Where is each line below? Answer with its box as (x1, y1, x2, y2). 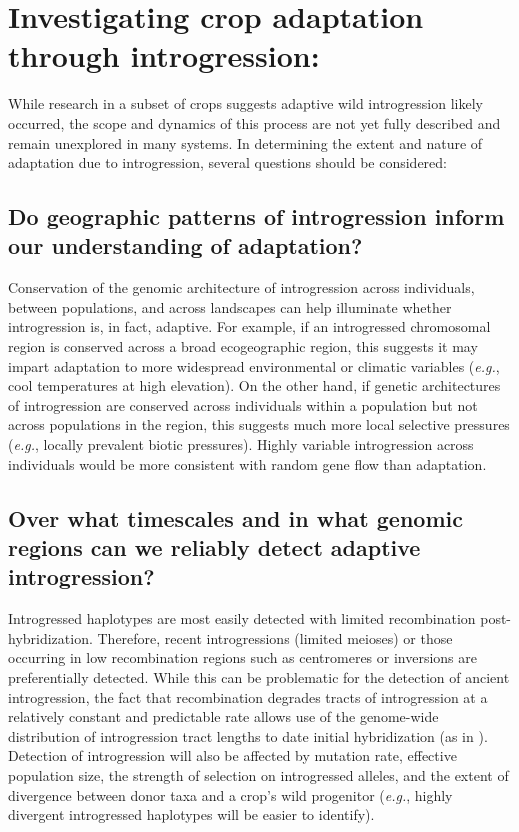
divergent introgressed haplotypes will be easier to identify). (8, 804, 375, 825)
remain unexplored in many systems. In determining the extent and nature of (8, 132, 483, 153)
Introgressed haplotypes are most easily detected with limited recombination (8, 608, 476, 629)
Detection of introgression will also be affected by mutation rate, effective (8, 745, 457, 766)
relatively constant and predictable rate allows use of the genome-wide (8, 706, 439, 727)
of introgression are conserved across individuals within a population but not (8, 394, 478, 415)
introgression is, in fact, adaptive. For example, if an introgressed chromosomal (8, 316, 491, 337)
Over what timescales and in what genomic (8, 502, 463, 533)
